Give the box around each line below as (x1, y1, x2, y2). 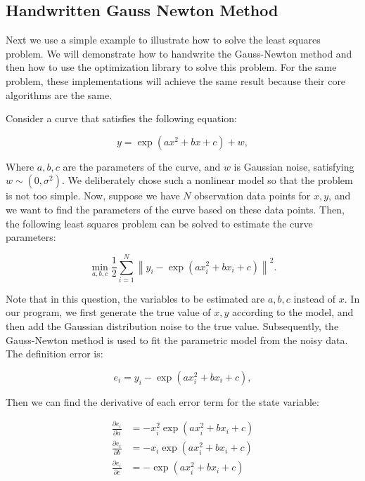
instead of (293, 291, 336, 305)
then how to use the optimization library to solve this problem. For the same (6, 60, 337, 74)
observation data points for (194, 188, 311, 203)
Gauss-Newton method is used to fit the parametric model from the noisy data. (6, 332, 348, 347)
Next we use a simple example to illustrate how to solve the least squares (6, 32, 321, 47)
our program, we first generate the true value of (6, 305, 211, 319)
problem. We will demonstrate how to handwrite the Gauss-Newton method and (6, 46, 352, 60)
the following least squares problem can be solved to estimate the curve (6, 216, 313, 230)
